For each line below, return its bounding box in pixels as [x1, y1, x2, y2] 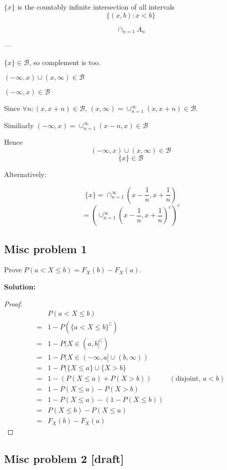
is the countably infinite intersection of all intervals [17, 2, 175, 12]
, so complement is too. [29, 56, 101, 67]
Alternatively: [4, 169, 47, 180]
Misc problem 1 [4, 241, 87, 256]
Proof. [4, 298, 23, 309]
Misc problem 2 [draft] [4, 451, 124, 466]
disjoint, [175, 375, 201, 383]
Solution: [4, 281, 36, 291]
